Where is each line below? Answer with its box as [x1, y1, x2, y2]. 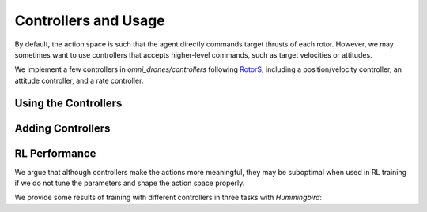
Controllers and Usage [14, 12, 165, 29]
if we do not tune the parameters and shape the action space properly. [14, 178, 245, 188]
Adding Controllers [14, 121, 111, 135]
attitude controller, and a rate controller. [14, 76, 144, 85]
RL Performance [14, 147, 96, 160]
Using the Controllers [14, 96, 123, 110]
